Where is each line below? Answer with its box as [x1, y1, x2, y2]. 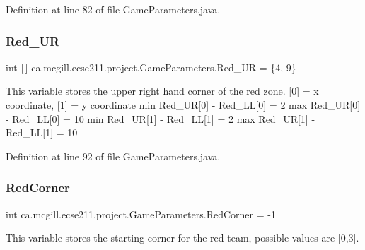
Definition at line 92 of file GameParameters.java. [6, 148, 221, 163]
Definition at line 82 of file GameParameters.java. [6, 2, 221, 16]
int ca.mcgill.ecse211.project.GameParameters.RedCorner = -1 [6, 206, 276, 221]
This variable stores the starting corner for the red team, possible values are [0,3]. [6, 230, 359, 245]
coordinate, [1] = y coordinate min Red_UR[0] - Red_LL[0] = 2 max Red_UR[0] [6, 97, 361, 112]
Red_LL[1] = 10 [6, 125, 78, 140]
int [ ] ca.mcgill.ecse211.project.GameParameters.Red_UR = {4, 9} [6, 59, 296, 74]
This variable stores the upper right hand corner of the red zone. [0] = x [6, 83, 319, 98]
